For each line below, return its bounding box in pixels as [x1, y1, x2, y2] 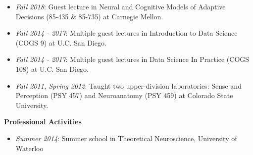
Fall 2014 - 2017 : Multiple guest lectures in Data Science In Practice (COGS [15, 54, 250, 64]
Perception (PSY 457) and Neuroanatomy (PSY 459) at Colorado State [15, 90, 233, 101]
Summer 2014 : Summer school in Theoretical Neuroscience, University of [15, 133, 237, 143]
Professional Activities [4, 116, 82, 127]
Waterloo [15, 143, 44, 153]
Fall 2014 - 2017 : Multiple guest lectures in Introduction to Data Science [15, 28, 238, 38]
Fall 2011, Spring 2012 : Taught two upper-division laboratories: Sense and [15, 80, 242, 91]
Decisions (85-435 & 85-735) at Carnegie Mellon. [15, 11, 163, 21]
